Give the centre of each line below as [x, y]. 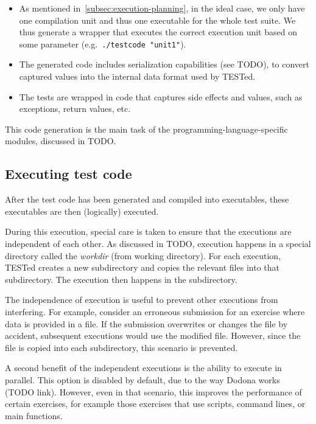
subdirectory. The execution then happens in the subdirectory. [121, 279]
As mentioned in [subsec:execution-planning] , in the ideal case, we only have [162, 8]
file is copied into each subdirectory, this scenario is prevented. [121, 347]
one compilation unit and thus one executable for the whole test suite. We [157, 20]
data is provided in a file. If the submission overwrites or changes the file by [146, 323]
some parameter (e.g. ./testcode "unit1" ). [103, 43]
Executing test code [68, 174]
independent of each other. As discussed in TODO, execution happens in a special [158, 243]
